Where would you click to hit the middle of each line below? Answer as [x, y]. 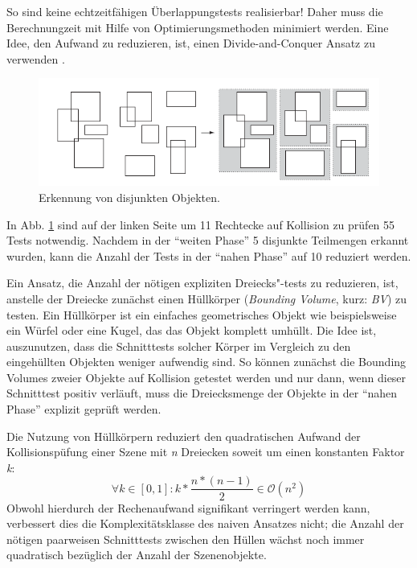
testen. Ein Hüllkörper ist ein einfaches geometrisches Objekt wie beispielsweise [202, 314]
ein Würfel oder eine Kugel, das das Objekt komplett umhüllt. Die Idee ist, [192, 330]
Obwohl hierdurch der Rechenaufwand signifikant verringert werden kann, [188, 507]
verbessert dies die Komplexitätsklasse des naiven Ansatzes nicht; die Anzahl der [205, 523]
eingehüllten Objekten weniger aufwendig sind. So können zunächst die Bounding [206, 362]
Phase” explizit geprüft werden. [84, 409]
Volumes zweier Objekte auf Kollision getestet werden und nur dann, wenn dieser [206, 377]
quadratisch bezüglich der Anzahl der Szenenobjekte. [137, 555]
